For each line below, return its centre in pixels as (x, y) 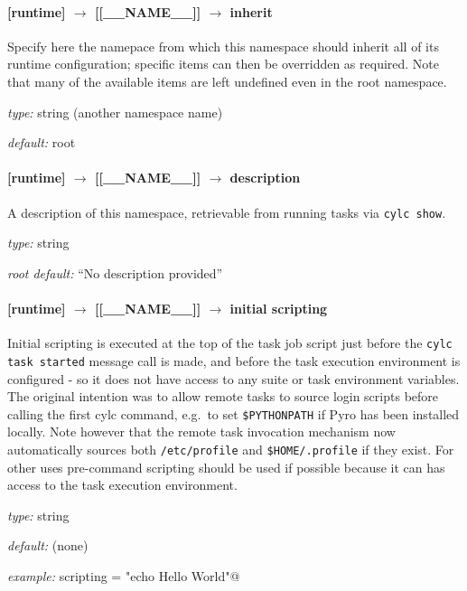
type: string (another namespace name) (115, 112)
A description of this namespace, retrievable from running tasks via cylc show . (227, 212)
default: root (42, 142)
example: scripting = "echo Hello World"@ (124, 575)
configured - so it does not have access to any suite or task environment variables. (233, 378)
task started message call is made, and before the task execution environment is (234, 360)
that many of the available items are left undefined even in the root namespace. (227, 81)
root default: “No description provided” (115, 272)
